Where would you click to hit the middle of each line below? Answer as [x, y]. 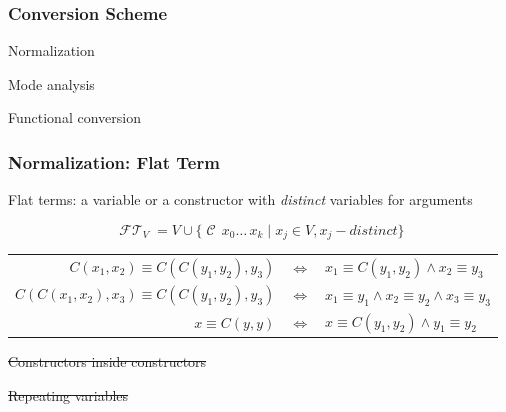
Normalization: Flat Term [114, 161]
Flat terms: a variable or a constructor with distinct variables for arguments [240, 199]
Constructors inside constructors [107, 361]
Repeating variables [68, 394]
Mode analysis [51, 83]
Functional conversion [74, 117]
